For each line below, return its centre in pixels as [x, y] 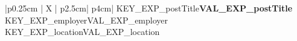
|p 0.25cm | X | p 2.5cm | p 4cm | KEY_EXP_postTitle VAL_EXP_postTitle [149, 8]
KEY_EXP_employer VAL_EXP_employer [87, 20]
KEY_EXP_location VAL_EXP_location [82, 32]
